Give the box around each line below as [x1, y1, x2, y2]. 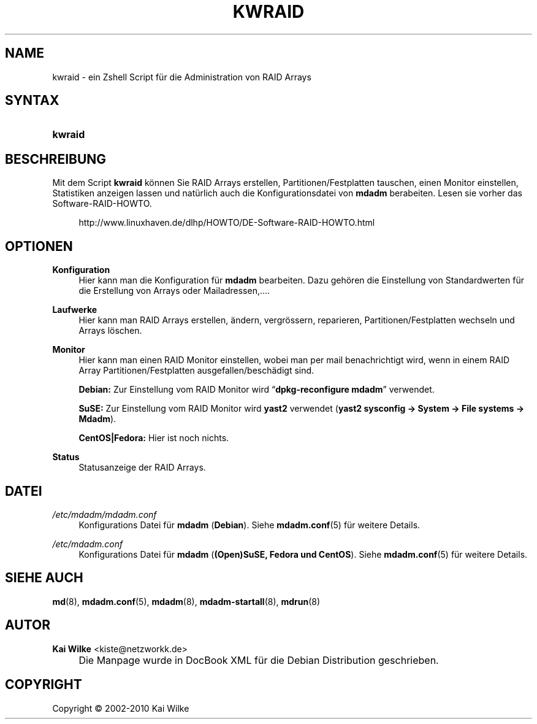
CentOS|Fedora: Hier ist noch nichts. [78, 433, 229, 444]
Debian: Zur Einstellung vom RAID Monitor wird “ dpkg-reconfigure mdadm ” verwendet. [78, 384, 435, 395]
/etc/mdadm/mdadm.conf [52, 509, 157, 520]
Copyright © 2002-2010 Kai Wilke [52, 703, 189, 714]
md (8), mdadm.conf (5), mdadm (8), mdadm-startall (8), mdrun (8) [52, 596, 321, 607]
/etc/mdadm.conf [52, 538, 123, 549]
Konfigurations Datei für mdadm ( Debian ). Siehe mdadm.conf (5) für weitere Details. [78, 519, 421, 530]
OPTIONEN [5, 238, 73, 254]
